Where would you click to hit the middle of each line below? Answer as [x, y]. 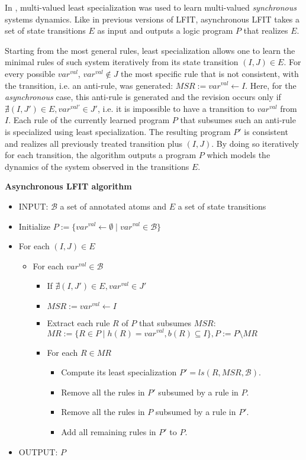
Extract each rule [78, 322]
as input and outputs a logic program [165, 30]
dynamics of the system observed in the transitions [97, 166]
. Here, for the [271, 85]
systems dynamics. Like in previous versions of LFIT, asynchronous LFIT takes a [152, 19]
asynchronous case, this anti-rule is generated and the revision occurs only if [143, 97]
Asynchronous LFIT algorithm [68, 186]
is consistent [266, 131]
